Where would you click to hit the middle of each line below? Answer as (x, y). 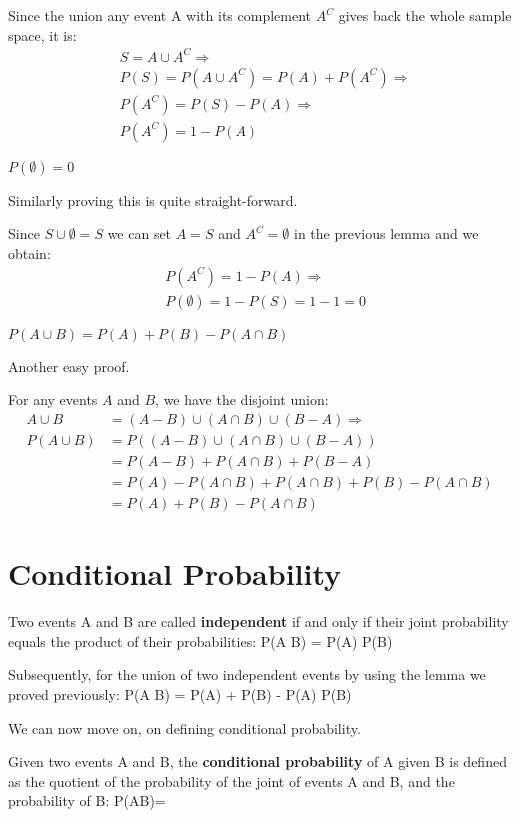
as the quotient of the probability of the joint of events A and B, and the (231, 780)
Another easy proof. (69, 365)
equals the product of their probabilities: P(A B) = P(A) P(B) (200, 640)
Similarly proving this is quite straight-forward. (153, 199)
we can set (139, 233)
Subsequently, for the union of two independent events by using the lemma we (247, 674)
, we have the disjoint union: (242, 399)
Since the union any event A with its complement (160, 15)
